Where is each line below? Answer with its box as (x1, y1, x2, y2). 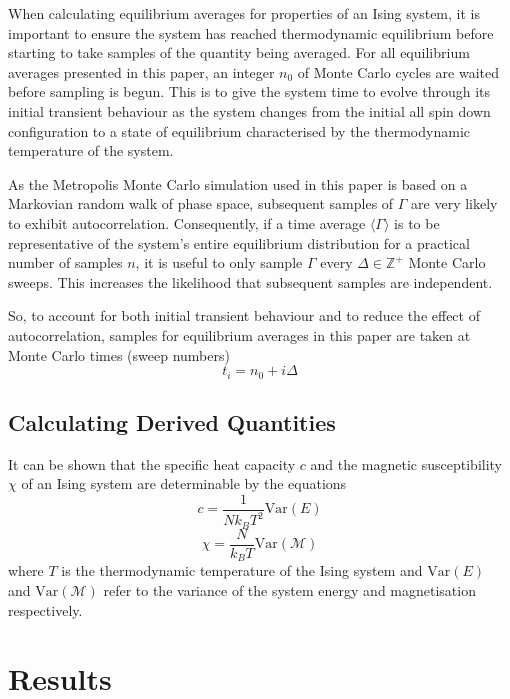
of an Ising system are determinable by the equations (21, 473, 347, 494)
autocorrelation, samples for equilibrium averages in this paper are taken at (8, 324, 471, 345)
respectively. (8, 599, 83, 620)
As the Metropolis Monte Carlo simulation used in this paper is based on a (8, 173, 468, 194)
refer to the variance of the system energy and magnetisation (103, 579, 476, 600)
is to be (394, 212, 440, 233)
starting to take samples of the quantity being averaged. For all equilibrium (8, 42, 470, 63)
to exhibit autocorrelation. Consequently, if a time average (8, 212, 366, 233)
